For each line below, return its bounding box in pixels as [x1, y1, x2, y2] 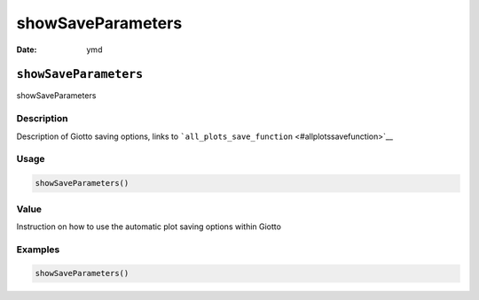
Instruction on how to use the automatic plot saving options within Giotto [16, 221, 281, 232]
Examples [16, 243, 60, 256]
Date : [16, 44, 37, 55]
